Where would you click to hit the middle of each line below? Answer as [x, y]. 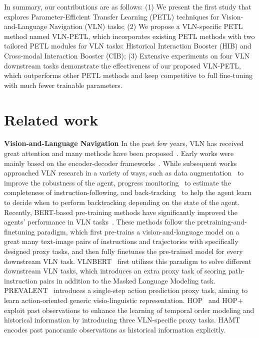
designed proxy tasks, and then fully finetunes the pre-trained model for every [123, 251]
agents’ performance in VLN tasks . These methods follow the [99, 222]
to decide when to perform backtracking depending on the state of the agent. [122, 202]
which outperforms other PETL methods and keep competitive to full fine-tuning [128, 75]
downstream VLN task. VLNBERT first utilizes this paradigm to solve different [128, 261]
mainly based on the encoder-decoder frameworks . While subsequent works [120, 163]
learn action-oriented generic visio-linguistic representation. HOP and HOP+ [124, 300]
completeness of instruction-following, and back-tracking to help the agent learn [128, 192]
